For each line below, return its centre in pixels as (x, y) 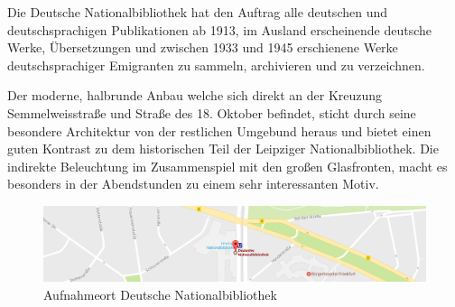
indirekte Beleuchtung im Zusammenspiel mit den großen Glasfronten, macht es (227, 166)
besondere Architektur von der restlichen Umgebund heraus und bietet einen (219, 130)
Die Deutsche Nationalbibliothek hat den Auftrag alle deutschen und (198, 12)
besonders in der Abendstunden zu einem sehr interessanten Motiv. (193, 184)
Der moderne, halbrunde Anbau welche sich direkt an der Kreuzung (195, 95)
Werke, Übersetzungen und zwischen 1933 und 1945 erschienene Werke (203, 47)
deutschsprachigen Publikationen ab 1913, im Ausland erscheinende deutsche (220, 29)
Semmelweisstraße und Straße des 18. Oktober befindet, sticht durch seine (212, 112)
